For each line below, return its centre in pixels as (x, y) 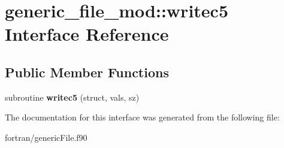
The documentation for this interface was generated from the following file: (142, 117)
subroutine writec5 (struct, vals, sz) (72, 97)
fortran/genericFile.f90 (46, 137)
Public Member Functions (87, 72)
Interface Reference (87, 34)
